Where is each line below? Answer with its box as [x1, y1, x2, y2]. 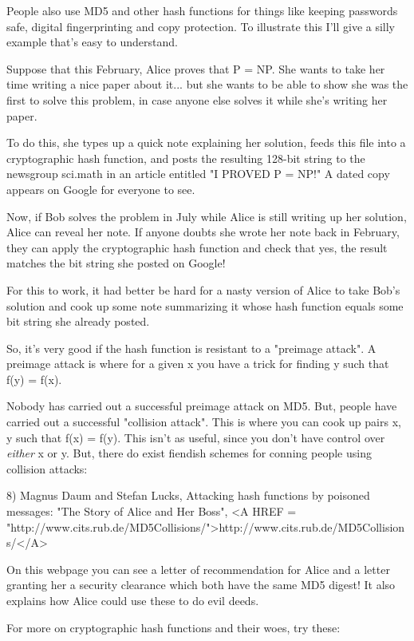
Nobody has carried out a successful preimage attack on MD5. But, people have [6, 398, 397, 414]
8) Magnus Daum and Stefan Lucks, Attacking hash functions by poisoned [6, 487, 370, 504]
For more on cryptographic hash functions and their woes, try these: [6, 619, 341, 635]
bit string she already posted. [6, 313, 150, 330]
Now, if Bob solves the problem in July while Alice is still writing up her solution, [6, 208, 407, 224]
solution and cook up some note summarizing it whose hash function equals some [6, 297, 404, 314]
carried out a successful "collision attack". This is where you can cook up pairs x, [6, 413, 401, 430]
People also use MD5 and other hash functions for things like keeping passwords [6, 2, 398, 18]
